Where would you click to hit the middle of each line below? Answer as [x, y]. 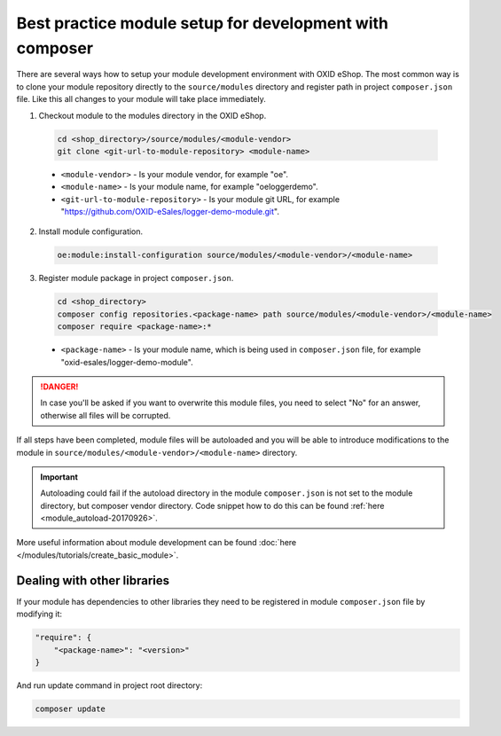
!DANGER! [59, 387]
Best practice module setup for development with [203, 23]
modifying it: [39, 614]
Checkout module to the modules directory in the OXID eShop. [153, 115]
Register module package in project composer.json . [136, 278]
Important [59, 477]
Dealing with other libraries [93, 580]
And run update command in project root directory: [110, 685]
